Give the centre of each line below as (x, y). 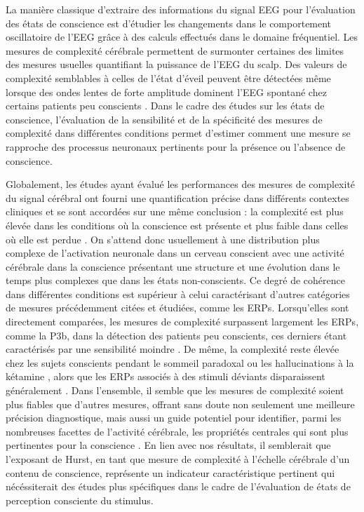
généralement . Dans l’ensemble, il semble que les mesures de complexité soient (175, 390)
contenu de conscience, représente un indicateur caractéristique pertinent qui (170, 472)
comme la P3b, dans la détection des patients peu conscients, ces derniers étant (176, 335)
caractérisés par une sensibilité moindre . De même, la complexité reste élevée (173, 349)
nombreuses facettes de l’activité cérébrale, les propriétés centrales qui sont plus (177, 431)
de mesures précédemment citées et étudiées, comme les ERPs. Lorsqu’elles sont (177, 308)
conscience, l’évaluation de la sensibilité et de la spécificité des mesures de (164, 119)
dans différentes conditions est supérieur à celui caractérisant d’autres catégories (178, 294)
